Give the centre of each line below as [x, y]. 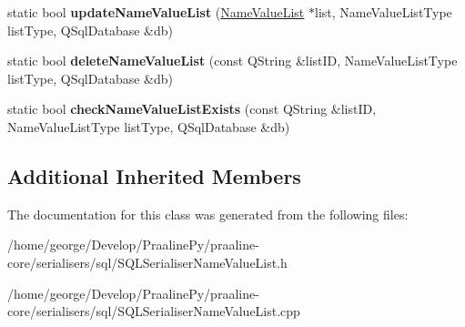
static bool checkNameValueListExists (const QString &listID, [192, 109]
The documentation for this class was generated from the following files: [208, 214]
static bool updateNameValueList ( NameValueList [156, 12]
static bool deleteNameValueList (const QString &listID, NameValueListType [232, 61]
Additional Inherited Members [154, 175]
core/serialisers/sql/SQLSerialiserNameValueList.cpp [154, 311]
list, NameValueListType [383, 12]
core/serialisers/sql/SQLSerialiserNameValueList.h [147, 262]
